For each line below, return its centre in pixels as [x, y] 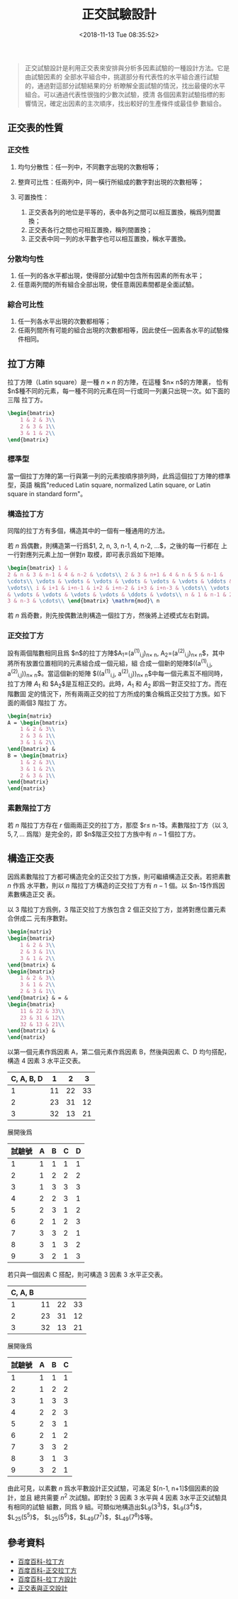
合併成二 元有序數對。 [39, 918]
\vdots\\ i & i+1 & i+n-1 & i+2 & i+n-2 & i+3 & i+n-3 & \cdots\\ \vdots [119, 588]
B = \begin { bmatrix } [38, 755]
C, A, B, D [27, 1079]
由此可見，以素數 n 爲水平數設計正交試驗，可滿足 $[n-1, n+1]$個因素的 [110, 1488]
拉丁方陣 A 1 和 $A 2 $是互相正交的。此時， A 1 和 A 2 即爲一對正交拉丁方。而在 [117, 684]
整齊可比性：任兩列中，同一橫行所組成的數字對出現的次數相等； [110, 182]
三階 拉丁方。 [27, 400]
